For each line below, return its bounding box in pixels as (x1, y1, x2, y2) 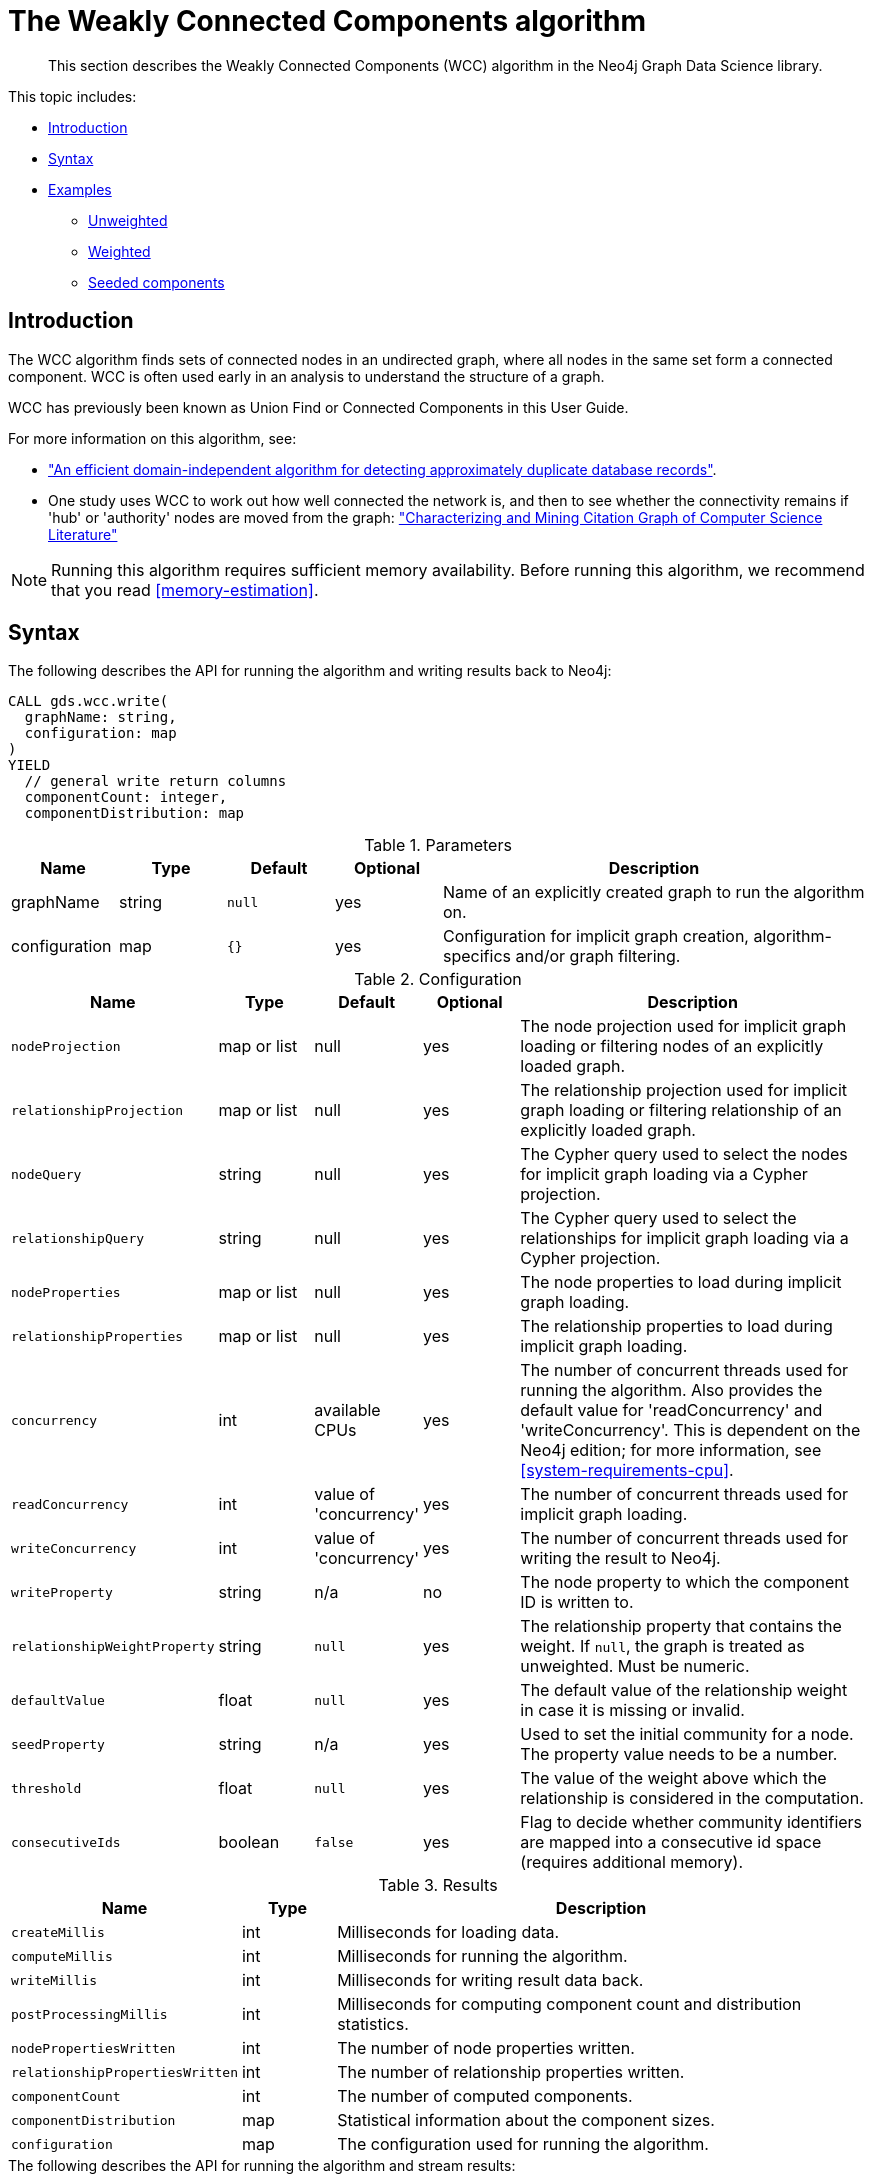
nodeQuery (11, 1166, 82, 1182)
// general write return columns (24, 773, 287, 790)
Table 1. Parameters (364, 835, 512, 856)
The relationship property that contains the (520, 1616, 842, 1637)
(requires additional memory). (520, 1852, 744, 1873)
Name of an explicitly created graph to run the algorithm (443, 882, 865, 903)
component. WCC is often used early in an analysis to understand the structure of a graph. (8, 367, 605, 385)
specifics (443, 946, 511, 967)
